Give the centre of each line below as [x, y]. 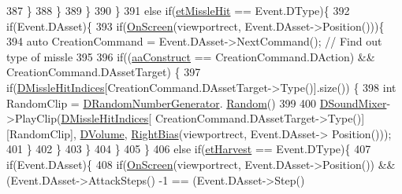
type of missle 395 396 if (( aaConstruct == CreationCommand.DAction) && [191, 56]
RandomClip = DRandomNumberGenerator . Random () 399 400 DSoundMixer [197, 102]
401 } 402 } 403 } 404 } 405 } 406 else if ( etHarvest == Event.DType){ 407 [189, 149]
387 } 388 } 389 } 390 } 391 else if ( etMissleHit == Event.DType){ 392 [178, 10]
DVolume [102, 133]
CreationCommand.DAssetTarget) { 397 [104, 72]
